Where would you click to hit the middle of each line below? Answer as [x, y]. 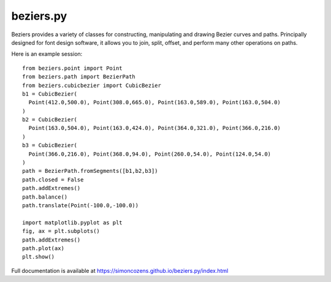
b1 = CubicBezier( [50, 94]
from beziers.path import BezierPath [79, 77]
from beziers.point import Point [72, 68]
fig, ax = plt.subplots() [61, 231]
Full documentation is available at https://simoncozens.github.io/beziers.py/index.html [120, 270]
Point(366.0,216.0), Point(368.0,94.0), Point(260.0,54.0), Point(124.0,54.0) [150, 154]
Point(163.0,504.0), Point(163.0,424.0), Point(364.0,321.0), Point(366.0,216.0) [155, 128]
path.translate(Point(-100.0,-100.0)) [81, 205]
